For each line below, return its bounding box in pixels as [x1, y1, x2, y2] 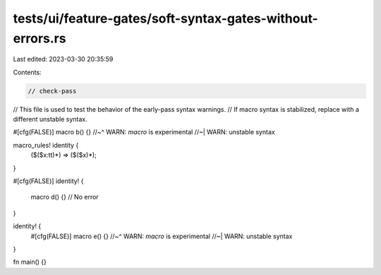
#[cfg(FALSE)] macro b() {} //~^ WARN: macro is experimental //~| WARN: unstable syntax [13, 128, 275, 136]
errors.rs [13, 30, 66, 46]
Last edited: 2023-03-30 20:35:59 [13, 55, 114, 64]
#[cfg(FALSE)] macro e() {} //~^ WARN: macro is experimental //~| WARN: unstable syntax [30, 232, 293, 240]
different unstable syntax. [13, 115, 87, 124]
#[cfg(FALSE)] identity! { [13, 177, 84, 185]
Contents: [13, 68, 42, 76]
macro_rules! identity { [13, 141, 79, 149]
